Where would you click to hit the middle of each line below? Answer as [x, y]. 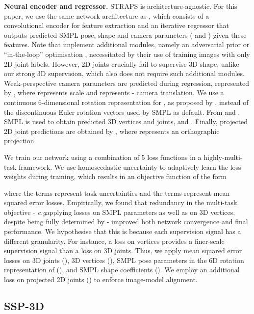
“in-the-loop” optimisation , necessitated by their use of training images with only [127, 54]
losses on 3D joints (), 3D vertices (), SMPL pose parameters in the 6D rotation [124, 260]
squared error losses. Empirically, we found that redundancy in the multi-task [121, 202]
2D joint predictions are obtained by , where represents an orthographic [112, 131]
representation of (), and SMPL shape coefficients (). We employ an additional [122, 270]
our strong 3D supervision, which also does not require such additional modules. [124, 73]
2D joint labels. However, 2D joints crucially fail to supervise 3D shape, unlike [122, 64]
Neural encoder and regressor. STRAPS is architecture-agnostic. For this [121, 6]
